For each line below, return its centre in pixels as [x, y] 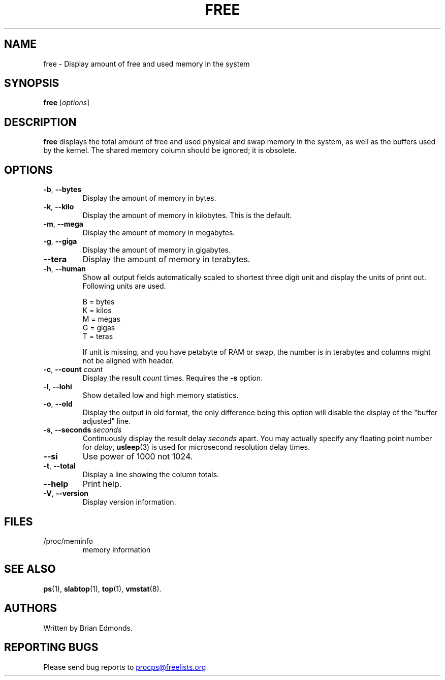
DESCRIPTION [40, 122]
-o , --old [58, 404]
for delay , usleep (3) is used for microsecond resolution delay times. [196, 447]
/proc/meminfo [68, 541]
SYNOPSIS [32, 83]
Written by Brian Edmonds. [88, 628]
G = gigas [99, 328]
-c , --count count [73, 369]
